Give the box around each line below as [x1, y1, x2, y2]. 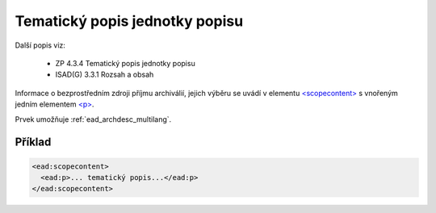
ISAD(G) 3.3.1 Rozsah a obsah [55, 69, 154, 80]
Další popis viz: [15, 40, 66, 50]
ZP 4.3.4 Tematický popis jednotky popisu [55, 58, 195, 68]
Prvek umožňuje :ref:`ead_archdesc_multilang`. [15, 114, 172, 124]
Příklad [15, 136, 52, 149]
